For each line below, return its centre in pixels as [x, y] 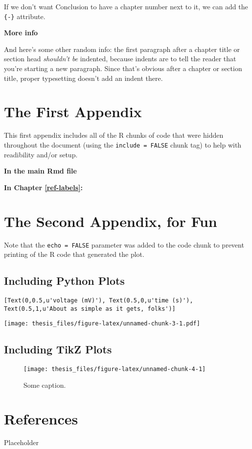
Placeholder [22, 442]
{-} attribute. [25, 16]
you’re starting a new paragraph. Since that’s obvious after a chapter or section [123, 68]
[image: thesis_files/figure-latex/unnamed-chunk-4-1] [115, 369]
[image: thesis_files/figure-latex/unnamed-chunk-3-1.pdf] [102, 324]
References [41, 418]
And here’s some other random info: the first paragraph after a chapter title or [122, 49]
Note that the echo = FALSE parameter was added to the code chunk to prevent [124, 244]
